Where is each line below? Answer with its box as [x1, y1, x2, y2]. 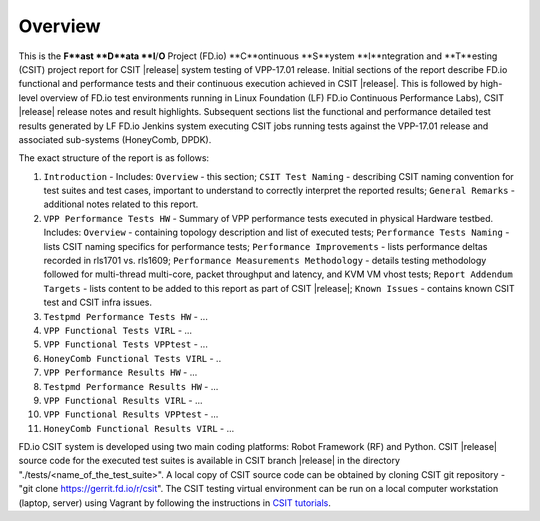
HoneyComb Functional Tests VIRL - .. [43, 352, 222, 364]
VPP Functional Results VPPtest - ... [43, 408, 219, 420]
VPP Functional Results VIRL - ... [43, 394, 203, 406]
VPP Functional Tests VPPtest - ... [43, 338, 209, 350]
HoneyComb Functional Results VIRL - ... [43, 422, 235, 434]
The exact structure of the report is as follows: [18, 152, 210, 164]
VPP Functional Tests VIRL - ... [43, 324, 193, 336]
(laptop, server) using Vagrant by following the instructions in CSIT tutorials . [18, 496, 332, 509]
